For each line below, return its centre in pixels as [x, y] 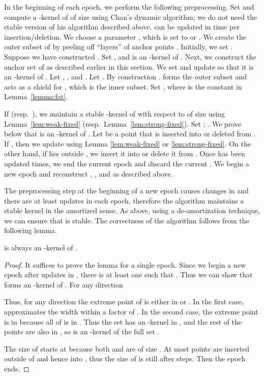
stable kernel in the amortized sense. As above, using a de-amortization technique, [132, 210]
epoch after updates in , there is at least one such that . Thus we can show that [128, 274]
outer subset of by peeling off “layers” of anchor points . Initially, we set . [119, 47]
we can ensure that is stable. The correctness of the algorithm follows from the [127, 220]
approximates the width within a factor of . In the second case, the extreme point [131, 312]
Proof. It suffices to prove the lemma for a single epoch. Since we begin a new [125, 264]
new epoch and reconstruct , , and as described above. [89, 173]
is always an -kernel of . [41, 248]
